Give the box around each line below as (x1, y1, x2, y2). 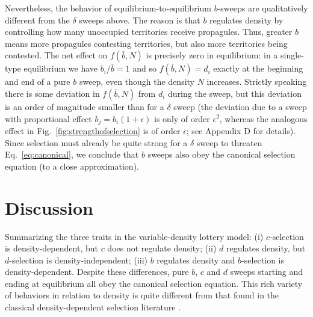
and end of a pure (5, 75, 70, 88)
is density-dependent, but (5, 242, 98, 254)
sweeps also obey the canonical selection (147, 148, 296, 161)
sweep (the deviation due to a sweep (173, 100, 307, 112)
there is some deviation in (5, 87, 100, 99)
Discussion (5, 195, 93, 220)
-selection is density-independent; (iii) (9, 253, 147, 266)
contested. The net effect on (5, 49, 108, 61)
